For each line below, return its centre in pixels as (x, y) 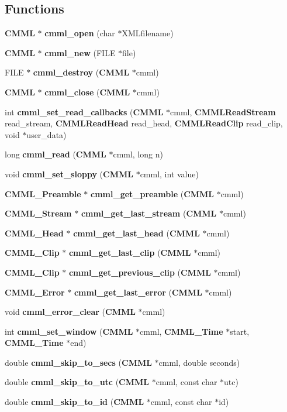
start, (240, 331)
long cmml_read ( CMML (56, 154)
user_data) (46, 134)
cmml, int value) (169, 174)
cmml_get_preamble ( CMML (153, 193)
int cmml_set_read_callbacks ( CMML (84, 111)
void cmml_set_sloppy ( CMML (69, 174)
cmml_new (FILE (80, 52)
